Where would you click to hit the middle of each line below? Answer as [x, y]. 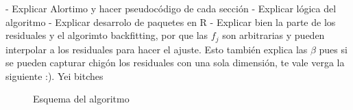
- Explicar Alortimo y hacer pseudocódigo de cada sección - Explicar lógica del [171, 8]
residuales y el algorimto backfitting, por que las [107, 35]
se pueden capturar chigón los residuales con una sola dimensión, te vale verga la [175, 63]
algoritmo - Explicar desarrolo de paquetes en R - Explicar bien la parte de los [171, 22]
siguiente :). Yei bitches [54, 75]
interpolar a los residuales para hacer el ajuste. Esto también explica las [157, 49]
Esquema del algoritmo [81, 99]
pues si [333, 49]
